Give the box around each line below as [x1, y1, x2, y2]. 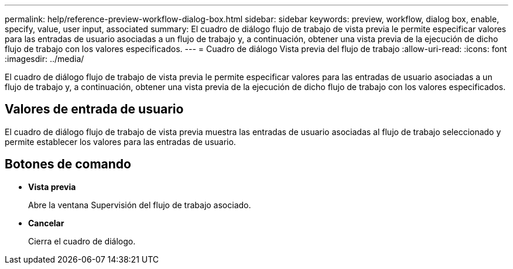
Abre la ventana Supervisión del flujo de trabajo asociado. [28, 199, 251, 210]
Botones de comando [5, 157, 131, 172]
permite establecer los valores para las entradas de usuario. [5, 136, 236, 147]
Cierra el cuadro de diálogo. [28, 236, 136, 246]
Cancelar [28, 218, 64, 228]
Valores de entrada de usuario [5, 102, 184, 117]
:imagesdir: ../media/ [5, 54, 84, 64]
